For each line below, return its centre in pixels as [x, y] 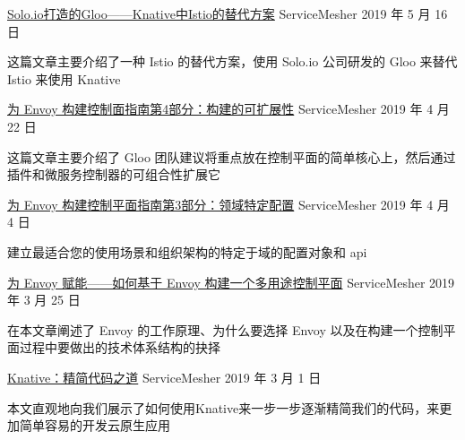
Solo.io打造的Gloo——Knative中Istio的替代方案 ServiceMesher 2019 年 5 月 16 [228, 13]
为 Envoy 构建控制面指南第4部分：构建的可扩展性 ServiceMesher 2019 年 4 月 [228, 109]
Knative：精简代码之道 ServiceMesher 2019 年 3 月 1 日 [164, 377]
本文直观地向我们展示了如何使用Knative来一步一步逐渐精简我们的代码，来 [224, 407]
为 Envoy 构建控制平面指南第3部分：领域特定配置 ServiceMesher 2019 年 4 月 [228, 204]
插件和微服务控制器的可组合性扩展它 [114, 174]
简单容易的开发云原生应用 [95, 425]
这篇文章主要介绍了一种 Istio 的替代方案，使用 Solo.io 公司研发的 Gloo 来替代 [232, 61]
